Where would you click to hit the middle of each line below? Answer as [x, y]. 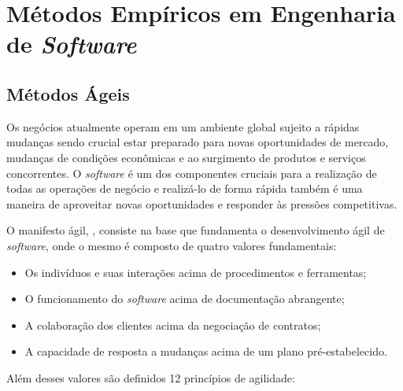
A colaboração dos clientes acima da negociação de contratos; [173, 325]
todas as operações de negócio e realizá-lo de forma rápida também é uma [185, 188]
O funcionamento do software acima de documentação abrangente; [185, 299]
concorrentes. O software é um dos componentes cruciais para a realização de [192, 173]
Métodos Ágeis [68, 93]
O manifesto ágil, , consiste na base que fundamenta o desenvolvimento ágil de [196, 230]
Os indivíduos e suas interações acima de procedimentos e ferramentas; [196, 272]
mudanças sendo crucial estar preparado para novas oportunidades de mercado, [198, 142]
